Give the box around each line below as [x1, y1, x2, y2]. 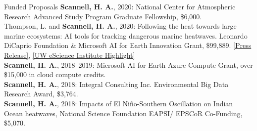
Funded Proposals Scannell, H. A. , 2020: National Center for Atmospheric [4, 1, 236, 11]
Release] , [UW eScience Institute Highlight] [4, 49, 135, 60]
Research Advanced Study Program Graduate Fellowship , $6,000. [4, 11, 202, 21]
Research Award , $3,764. [4, 88, 78, 99]
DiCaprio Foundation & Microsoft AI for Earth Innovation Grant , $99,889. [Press [4, 40, 252, 50]
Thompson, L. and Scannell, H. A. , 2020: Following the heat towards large [4, 21, 237, 31]
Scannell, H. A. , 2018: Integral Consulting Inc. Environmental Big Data [4, 79, 229, 89]
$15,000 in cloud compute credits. [4, 69, 106, 80]
